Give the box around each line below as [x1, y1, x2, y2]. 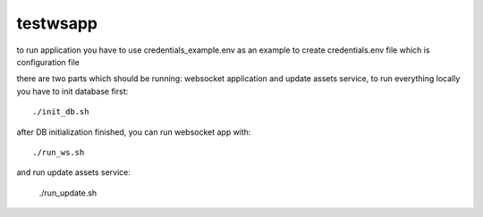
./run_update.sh [38, 188, 97, 198]
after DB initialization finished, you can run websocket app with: [16, 126, 251, 138]
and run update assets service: [16, 167, 131, 178]
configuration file [16, 56, 80, 67]
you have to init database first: [16, 86, 129, 96]
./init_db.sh [32, 107, 89, 117]
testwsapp [16, 13, 98, 33]
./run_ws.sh [32, 147, 85, 157]
